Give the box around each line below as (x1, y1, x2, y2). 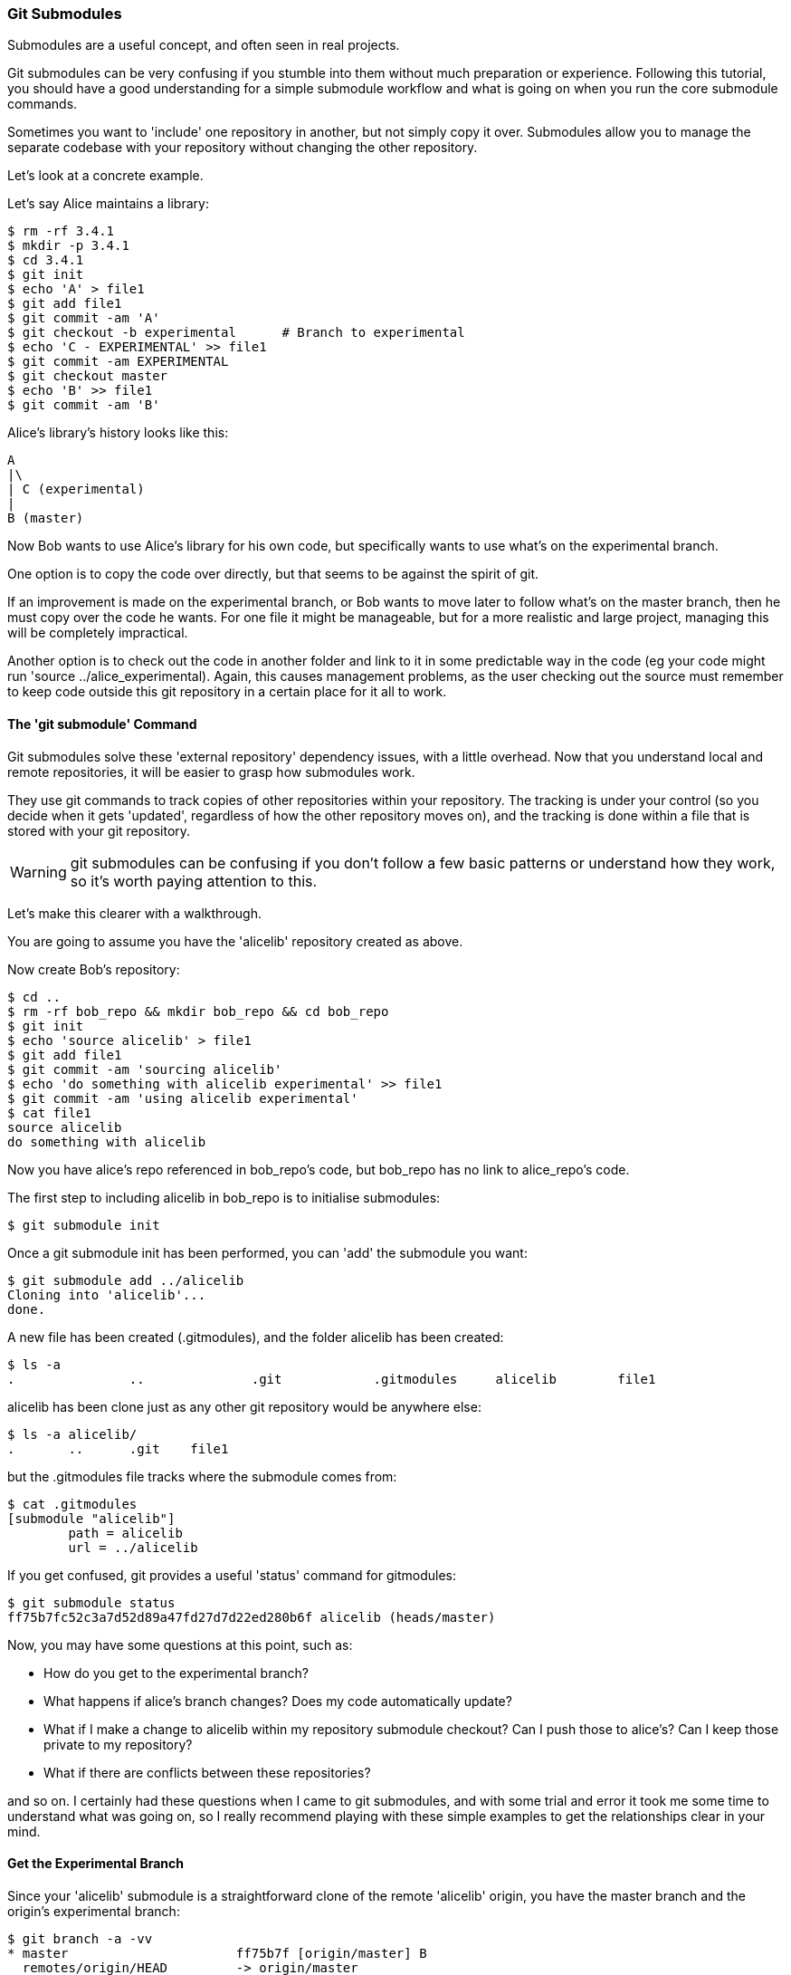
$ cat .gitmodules (7, 1496, 138, 1511)
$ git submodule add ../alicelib (7, 1272, 244, 1288)
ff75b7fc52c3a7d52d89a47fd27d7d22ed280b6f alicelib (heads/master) (7, 1609, 496, 1625)
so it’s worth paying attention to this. (70, 871, 318, 890)
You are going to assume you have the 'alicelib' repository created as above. (7, 933, 463, 949)
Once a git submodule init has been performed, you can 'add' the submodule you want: (7, 1244, 528, 1261)
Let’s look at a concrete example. (7, 168, 204, 184)
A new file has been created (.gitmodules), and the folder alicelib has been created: (7, 1328, 504, 1345)
